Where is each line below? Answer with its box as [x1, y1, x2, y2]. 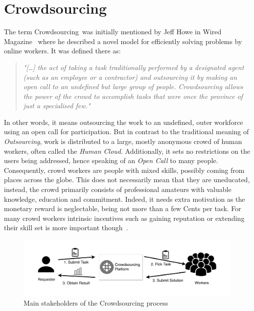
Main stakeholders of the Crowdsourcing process [23, 298, 168, 308]
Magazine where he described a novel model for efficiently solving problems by [4, 36, 242, 46]
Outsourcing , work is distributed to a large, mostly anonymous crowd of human [4, 136, 242, 146]
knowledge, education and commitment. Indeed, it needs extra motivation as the [4, 193, 245, 204]
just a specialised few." [23, 100, 91, 111]
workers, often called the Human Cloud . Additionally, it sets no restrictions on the [4, 145, 251, 156]
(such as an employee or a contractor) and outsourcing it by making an [23, 72, 237, 82]
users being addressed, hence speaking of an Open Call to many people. [4, 155, 218, 166]
